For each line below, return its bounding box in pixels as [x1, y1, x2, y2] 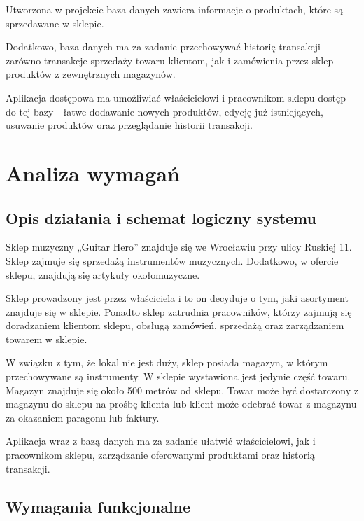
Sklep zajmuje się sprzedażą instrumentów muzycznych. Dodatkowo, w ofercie [6, 253, 339, 268]
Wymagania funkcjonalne [6, 495, 191, 517]
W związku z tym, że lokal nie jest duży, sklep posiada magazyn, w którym [6, 355, 328, 370]
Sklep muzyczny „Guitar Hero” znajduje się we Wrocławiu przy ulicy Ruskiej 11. [6, 239, 352, 254]
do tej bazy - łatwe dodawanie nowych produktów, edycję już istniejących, [6, 104, 323, 118]
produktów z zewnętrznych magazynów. [6, 67, 176, 81]
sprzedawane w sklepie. [6, 15, 104, 30]
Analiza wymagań [6, 158, 180, 187]
